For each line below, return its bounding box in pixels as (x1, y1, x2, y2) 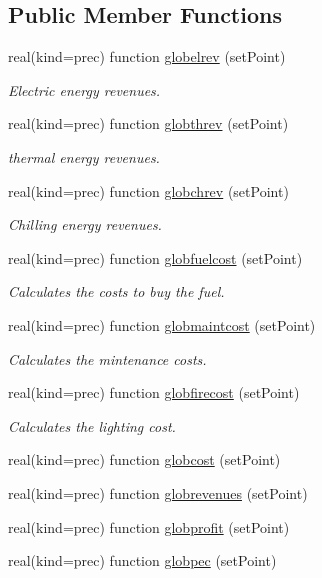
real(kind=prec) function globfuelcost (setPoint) (8, 247, 303, 268)
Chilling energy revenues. (8, 214, 162, 235)
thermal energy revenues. (8, 146, 160, 167)
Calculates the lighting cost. (8, 415, 176, 436)
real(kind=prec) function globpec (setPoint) (8, 550, 277, 571)
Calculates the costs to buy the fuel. (8, 281, 225, 302)
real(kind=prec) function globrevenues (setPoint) (8, 482, 308, 503)
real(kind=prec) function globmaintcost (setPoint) (8, 314, 316, 335)
